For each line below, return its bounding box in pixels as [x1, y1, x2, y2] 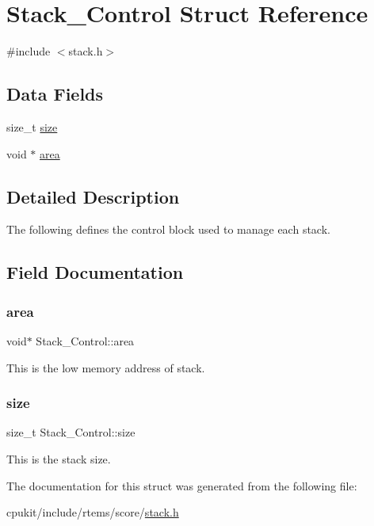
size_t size [6, 118, 58, 135]
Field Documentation [6, 260, 184, 284]
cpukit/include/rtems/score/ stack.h [6, 504, 179, 520]
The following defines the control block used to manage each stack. [6, 221, 330, 238]
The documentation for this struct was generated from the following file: [6, 477, 357, 494]
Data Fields [6, 82, 104, 106]
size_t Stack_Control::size [6, 424, 135, 440]
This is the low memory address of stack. [6, 359, 205, 375]
